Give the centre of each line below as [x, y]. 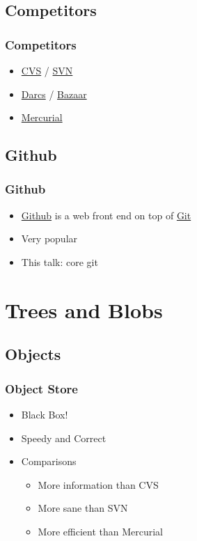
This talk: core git [60, 261]
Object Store [41, 388]
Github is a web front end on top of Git [106, 215]
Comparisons [49, 461]
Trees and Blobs [84, 309]
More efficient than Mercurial [100, 531]
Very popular [49, 238]
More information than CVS [98, 484]
